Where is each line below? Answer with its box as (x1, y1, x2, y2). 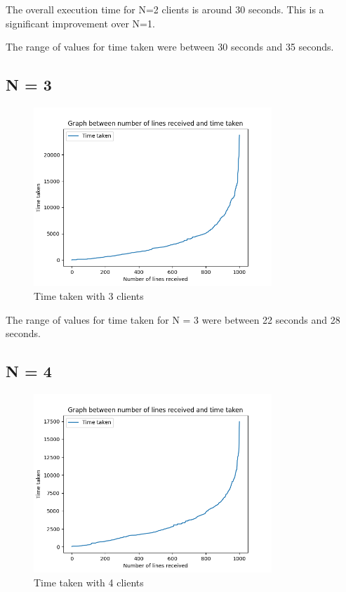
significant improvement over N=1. (6, 15, 155, 30)
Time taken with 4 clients (34, 574, 144, 589)
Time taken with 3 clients (34, 288, 144, 303)
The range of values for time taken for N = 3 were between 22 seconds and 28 (6, 312, 340, 327)
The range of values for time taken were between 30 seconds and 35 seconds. (6, 39, 334, 54)
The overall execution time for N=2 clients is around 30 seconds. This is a (6, 2, 324, 16)
